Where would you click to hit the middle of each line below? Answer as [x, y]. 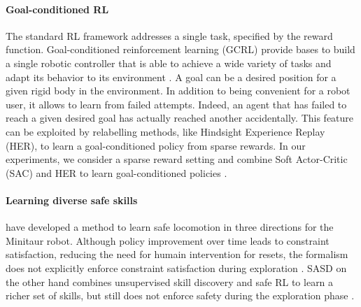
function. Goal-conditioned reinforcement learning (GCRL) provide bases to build [180, 49]
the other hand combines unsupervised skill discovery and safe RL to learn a [170, 281]
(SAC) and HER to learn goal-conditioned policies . [116, 172]
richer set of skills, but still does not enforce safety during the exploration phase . [180, 295]
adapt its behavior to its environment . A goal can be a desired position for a [171, 77]
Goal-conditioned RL [57, 9]
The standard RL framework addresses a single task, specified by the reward [169, 35]
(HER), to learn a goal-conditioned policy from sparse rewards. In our [156, 145]
